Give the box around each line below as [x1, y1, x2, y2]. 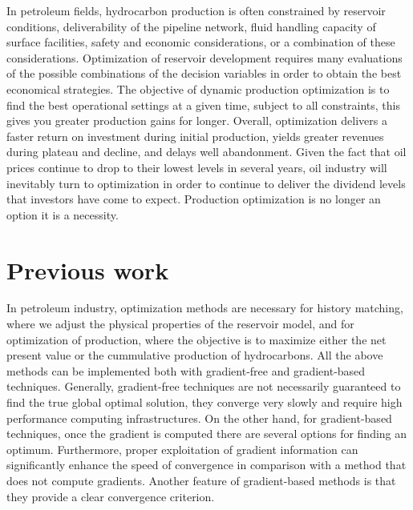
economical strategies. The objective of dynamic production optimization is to [6, 80, 390, 97]
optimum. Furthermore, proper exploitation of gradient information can [6, 440, 358, 457]
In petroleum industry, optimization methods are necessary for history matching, [6, 299, 403, 316]
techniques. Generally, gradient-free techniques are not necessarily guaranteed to [6, 378, 401, 395]
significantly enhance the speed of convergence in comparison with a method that [6, 456, 407, 473]
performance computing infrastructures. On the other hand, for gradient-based [6, 409, 392, 426]
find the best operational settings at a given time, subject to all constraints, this [6, 96, 401, 113]
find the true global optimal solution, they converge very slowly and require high [6, 394, 403, 410]
